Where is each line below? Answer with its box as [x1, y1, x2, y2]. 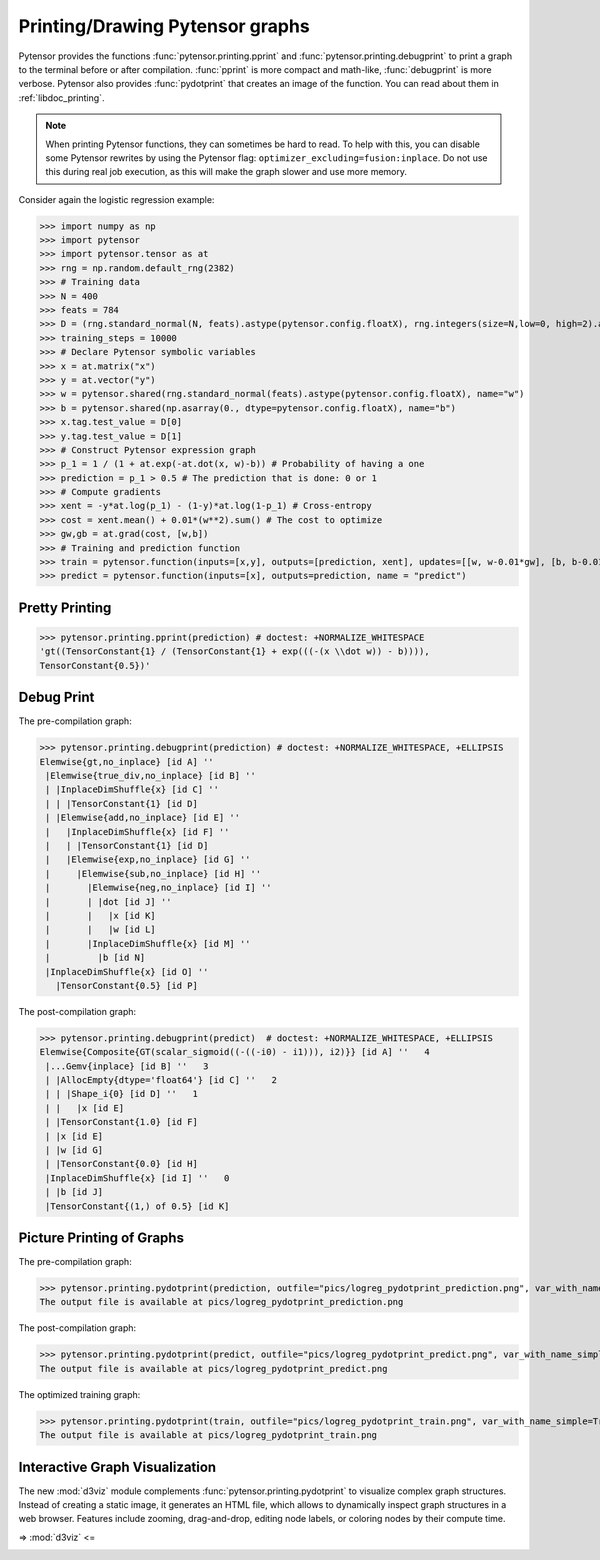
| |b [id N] [45, 952, 146, 964]
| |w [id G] [45, 1145, 104, 1156]
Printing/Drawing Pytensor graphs [18, 15, 310, 37]
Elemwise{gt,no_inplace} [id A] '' [39, 756, 214, 767]
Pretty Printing [18, 599, 112, 616]
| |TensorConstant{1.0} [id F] [45, 1116, 199, 1128]
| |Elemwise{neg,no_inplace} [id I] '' [45, 882, 272, 894]
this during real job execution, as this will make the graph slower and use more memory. [45, 166, 408, 178]
